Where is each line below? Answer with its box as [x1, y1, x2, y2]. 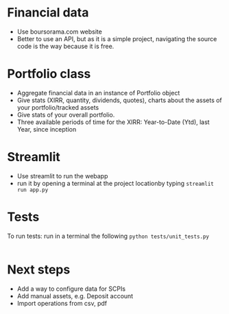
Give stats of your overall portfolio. [16, 110, 115, 119]
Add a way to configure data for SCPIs [16, 285, 125, 293]
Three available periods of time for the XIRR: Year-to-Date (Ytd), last [16, 118, 210, 126]
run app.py [16, 186, 49, 193]
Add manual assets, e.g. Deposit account [16, 291, 134, 300]
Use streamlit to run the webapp [16, 171, 108, 180]
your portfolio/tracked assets [16, 103, 99, 111]
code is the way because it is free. [16, 42, 114, 50]
